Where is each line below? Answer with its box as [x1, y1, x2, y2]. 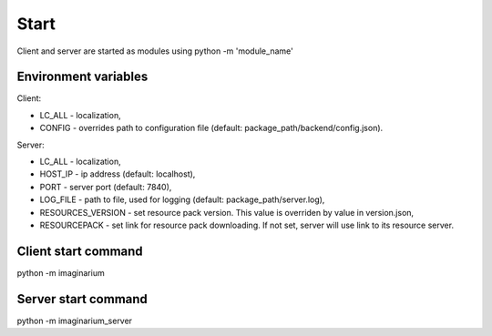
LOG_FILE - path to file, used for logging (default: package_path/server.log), [39, 194, 325, 205]
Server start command [16, 291, 148, 307]
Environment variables [16, 69, 149, 85]
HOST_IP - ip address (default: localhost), [39, 168, 196, 179]
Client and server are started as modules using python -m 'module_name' [16, 46, 293, 56]
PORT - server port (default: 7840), [39, 181, 172, 192]
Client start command [16, 243, 143, 259]
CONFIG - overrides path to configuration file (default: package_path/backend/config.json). [39, 123, 384, 134]
